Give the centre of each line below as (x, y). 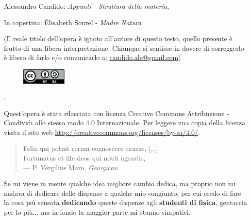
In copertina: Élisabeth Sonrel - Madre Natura (73, 22)
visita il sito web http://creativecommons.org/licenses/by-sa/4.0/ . (102, 132)
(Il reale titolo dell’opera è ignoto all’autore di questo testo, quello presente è (118, 38)
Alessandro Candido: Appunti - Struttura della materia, (87, 6)
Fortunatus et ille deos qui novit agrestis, (84, 158)
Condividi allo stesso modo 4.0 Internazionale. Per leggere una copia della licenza (125, 123)
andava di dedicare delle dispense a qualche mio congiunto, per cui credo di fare (123, 193)
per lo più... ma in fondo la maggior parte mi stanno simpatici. (97, 212)
